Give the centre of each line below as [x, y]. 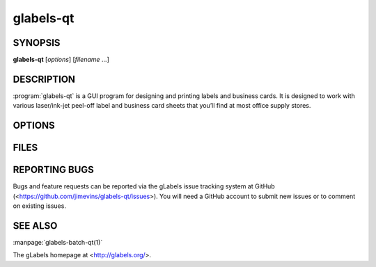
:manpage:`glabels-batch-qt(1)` [58, 242]
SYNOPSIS [37, 43]
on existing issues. [39, 206]
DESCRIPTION [44, 79]
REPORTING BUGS [53, 170]
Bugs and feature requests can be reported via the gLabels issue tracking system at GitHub [144, 186]
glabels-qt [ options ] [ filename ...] [61, 60]
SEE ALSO [35, 226]
